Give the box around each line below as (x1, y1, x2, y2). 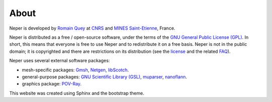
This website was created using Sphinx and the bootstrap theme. (9, 90, 145, 96)
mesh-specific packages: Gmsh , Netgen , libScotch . (22, 67, 129, 73)
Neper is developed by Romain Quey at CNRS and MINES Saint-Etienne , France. (9, 25, 176, 31)
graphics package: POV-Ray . (22, 81, 82, 87)
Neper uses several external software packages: (9, 58, 110, 64)
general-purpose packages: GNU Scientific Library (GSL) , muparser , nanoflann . (22, 73, 187, 80)
